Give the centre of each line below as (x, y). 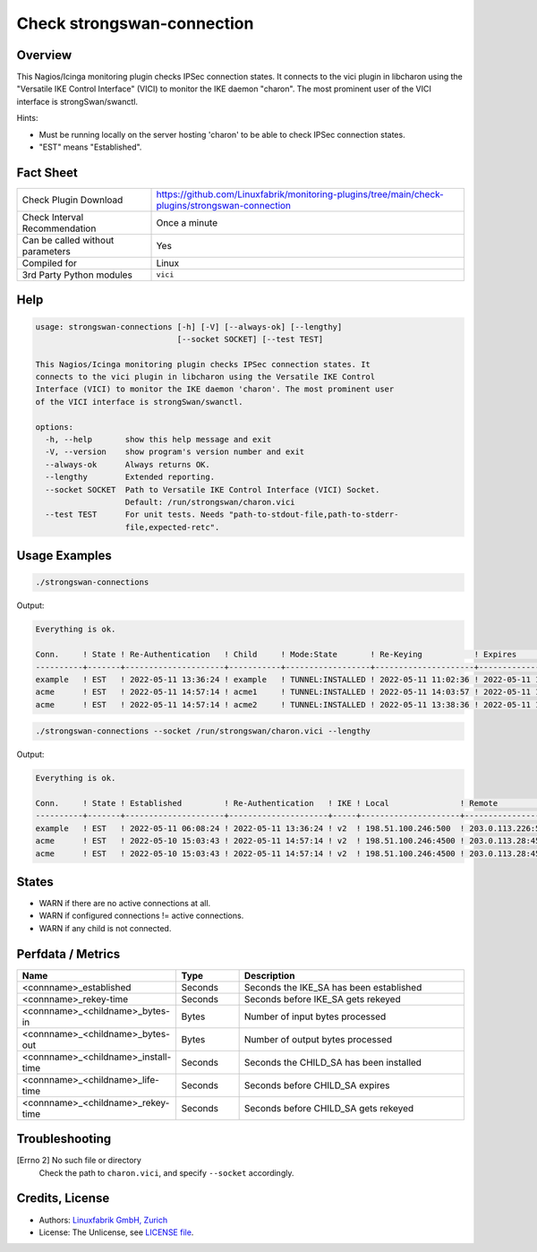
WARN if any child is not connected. (105, 928)
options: (55, 427)
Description (269, 975)
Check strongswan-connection (135, 23)
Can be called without (68, 240)
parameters (46, 251)
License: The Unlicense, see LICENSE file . (116, 1232)
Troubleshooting (64, 1139)
